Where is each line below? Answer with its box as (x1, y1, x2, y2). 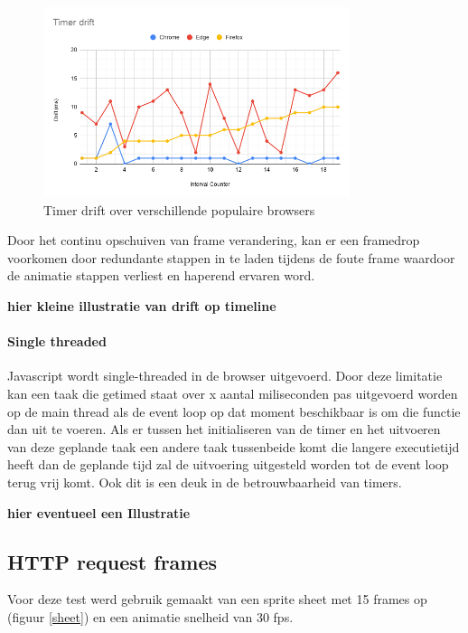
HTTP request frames (7, 547, 218, 575)
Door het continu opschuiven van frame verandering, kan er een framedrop (7, 231, 420, 250)
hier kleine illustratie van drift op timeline (7, 297, 276, 316)
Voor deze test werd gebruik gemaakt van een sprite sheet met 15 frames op (7, 590, 427, 609)
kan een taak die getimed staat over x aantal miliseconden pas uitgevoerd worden (7, 384, 458, 403)
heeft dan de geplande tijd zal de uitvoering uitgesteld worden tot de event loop (7, 455, 449, 474)
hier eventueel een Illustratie (7, 503, 191, 522)
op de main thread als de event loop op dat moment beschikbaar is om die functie (7, 402, 461, 420)
